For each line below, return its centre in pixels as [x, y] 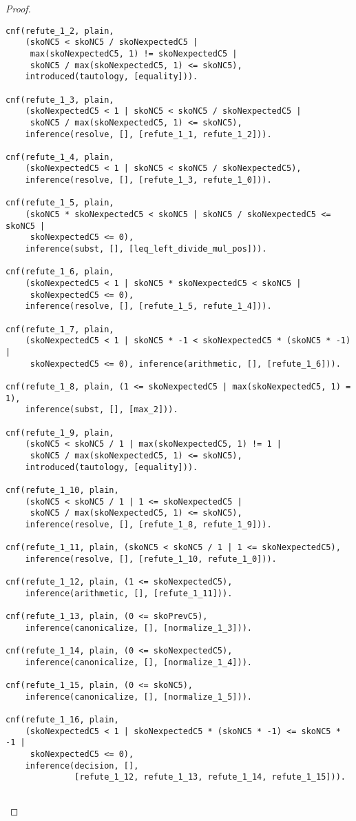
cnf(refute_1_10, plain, [62, 490]
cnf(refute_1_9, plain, [60, 433]
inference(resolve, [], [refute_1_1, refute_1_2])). [148, 134]
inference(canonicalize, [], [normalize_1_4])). [138, 662]
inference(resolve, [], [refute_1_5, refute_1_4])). [148, 306]
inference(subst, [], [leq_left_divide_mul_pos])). [146, 249]
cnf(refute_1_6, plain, [60, 272]
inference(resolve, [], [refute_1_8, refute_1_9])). [148, 524]
